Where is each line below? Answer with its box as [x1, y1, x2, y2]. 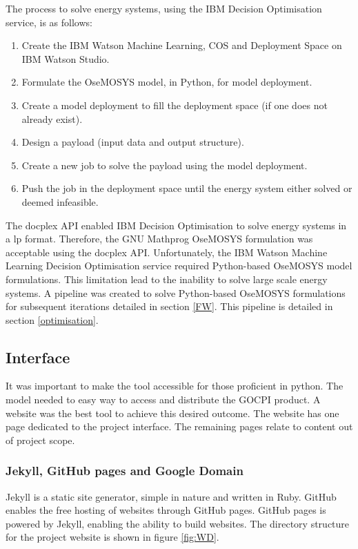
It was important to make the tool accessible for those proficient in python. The [6, 378, 344, 393]
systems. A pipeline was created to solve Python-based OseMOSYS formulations [6, 285, 346, 300]
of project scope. [6, 432, 75, 447]
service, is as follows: [6, 15, 92, 29]
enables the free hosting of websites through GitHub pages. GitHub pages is [6, 503, 326, 517]
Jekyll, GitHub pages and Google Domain [6, 462, 243, 479]
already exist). [21, 111, 83, 126]
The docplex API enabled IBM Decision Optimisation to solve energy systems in [6, 218, 347, 232]
